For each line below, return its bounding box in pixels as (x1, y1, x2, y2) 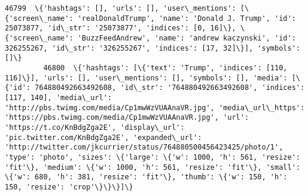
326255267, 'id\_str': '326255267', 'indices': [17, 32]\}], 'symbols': (5, 43, 300, 52)
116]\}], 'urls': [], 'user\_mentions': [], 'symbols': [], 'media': (5, 73, 288, 82)
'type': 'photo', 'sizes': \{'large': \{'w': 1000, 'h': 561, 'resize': (5, 153, 300, 161)
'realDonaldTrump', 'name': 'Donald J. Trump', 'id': (77, 14, 296, 23)
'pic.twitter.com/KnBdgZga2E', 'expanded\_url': (5, 133, 202, 142)
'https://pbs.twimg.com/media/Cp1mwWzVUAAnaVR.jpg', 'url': (5, 113, 249, 122)
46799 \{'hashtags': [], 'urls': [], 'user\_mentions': (5, 4, 236, 13)
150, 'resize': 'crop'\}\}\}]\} (5, 182, 133, 191)
